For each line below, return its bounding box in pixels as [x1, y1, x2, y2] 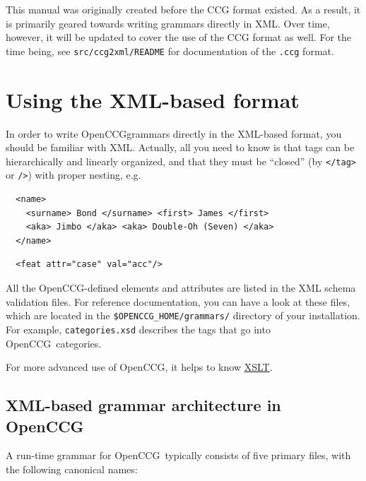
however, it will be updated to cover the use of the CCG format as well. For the [6, 30, 352, 44]
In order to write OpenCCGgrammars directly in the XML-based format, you [6, 126, 342, 141]
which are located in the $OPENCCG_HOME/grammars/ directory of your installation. [6, 308, 360, 323]
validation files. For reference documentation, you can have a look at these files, [6, 294, 350, 309]
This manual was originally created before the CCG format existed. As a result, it [6, 2, 361, 16]
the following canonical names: [6, 461, 138, 476]
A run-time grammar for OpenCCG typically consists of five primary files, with [6, 448, 351, 463]
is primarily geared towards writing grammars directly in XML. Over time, [6, 16, 330, 30]
